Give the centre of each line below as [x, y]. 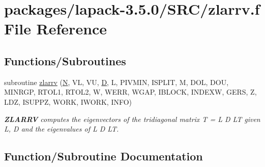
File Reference [56, 29]
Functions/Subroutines [65, 60]
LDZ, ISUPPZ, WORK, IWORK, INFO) [68, 101]
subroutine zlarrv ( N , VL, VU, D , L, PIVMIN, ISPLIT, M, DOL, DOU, [116, 82]
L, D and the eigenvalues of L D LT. [62, 129]
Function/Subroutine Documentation [104, 156]
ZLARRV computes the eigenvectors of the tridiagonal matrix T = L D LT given [132, 119]
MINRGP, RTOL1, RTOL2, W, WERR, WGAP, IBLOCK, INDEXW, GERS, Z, [130, 92]
